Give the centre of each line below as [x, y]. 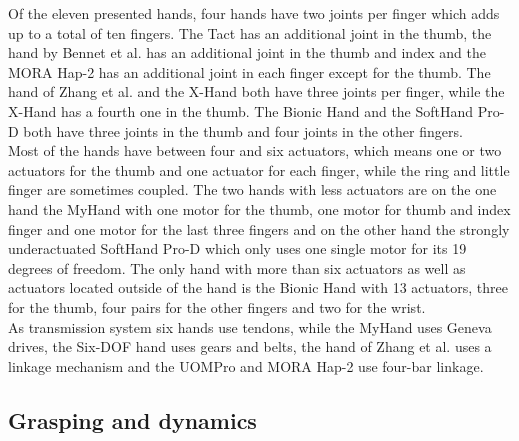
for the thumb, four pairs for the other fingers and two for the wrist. [217, 306]
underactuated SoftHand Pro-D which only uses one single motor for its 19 [237, 248]
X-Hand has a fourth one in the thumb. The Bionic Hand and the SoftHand [241, 110]
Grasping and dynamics [132, 419]
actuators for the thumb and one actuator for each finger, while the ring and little [259, 169]
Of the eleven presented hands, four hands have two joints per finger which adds [254, 13]
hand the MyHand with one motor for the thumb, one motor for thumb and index [259, 208]
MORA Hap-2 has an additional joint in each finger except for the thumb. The [249, 71]
